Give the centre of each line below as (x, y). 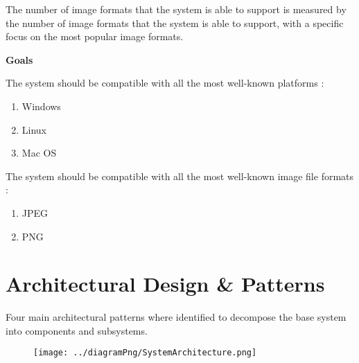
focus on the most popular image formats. (95, 36)
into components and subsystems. (77, 330)
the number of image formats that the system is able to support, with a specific (175, 23)
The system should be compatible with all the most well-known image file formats (180, 176)
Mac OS (39, 153)
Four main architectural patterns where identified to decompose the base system (176, 317)
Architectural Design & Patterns (165, 284)
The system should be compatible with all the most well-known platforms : (165, 83)
